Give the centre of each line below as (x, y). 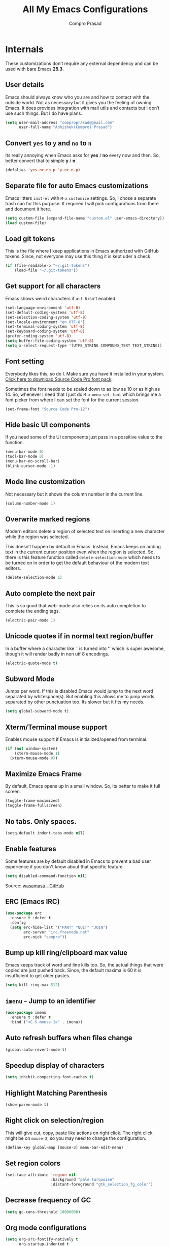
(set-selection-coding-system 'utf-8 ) (46, 317)
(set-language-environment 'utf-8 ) (43, 308)
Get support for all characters (53, 286)
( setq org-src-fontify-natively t (42, 1239)
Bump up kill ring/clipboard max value (66, 953)
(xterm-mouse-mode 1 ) (37, 753)
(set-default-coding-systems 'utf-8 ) (45, 313)
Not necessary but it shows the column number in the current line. (74, 494)
